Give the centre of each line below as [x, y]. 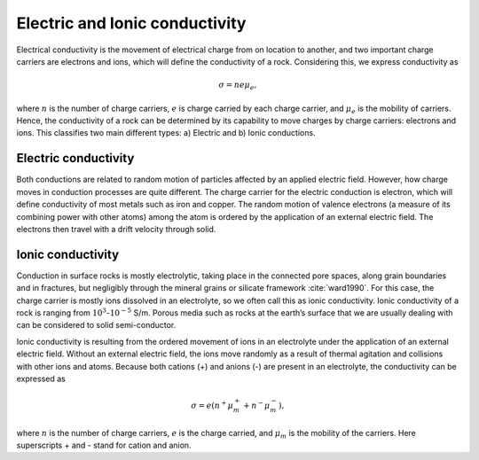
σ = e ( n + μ [212, 405]
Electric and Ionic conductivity [131, 23]
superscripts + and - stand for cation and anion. [104, 445]
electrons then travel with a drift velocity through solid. [116, 229]
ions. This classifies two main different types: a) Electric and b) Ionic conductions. [166, 133]
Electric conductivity [75, 158]
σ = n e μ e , [238, 86]
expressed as [41, 378]
